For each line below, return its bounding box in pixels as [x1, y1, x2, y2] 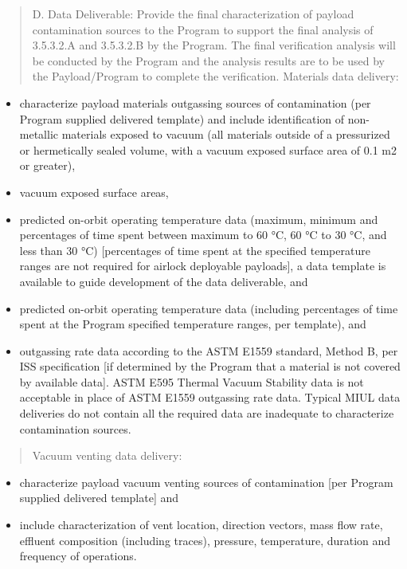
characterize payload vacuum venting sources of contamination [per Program [19, 473, 393, 490]
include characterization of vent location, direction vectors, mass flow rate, [19, 516, 383, 533]
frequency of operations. [19, 547, 137, 564]
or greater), [19, 157, 76, 174]
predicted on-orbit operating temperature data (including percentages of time [19, 300, 398, 316]
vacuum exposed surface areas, [19, 183, 169, 200]
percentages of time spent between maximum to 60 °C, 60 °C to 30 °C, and [19, 226, 387, 243]
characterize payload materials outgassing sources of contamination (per [19, 94, 371, 111]
